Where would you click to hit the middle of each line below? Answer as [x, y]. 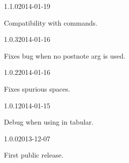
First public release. [34, 155]
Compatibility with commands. [51, 22]
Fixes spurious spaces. [37, 88]
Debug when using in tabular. [49, 122]
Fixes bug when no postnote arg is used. [65, 55]
